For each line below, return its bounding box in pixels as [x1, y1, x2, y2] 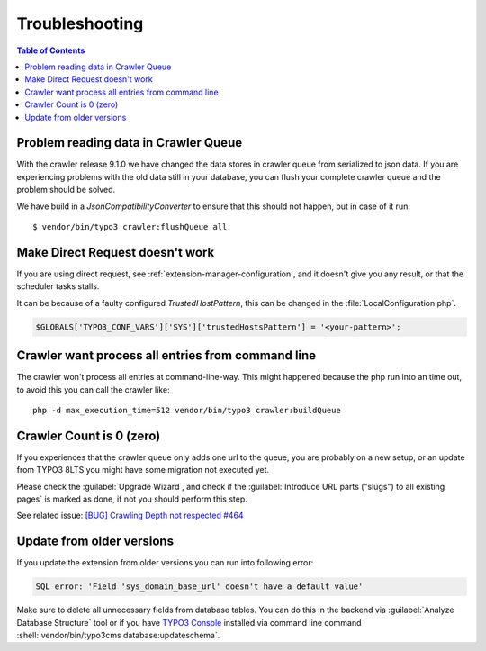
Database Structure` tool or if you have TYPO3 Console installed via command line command [16, 617, 362, 628]
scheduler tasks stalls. [16, 281, 100, 292]
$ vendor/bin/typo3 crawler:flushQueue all [32, 222, 228, 231]
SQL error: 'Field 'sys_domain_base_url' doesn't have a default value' [35, 582, 364, 592]
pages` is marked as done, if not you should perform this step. [16, 493, 247, 504]
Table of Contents [16, 45, 85, 56]
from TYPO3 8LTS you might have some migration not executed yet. [16, 465, 270, 475]
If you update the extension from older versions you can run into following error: [16, 557, 314, 568]
